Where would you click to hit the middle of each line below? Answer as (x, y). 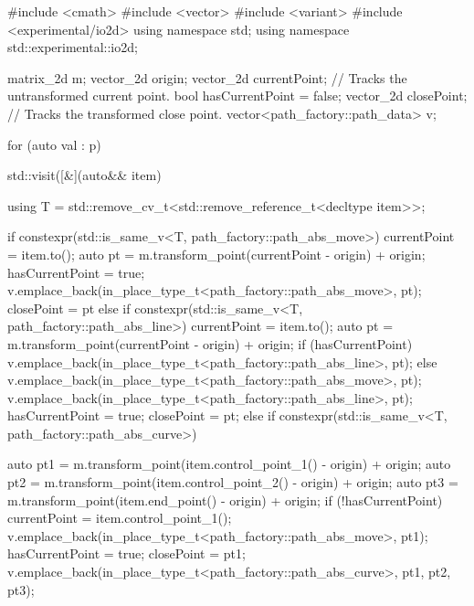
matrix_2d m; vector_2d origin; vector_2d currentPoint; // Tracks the (207, 77)
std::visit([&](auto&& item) (84, 175)
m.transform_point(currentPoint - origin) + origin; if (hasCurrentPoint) (210, 343)
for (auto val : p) (54, 144)
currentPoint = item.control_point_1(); (120, 518)
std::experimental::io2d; (73, 47)
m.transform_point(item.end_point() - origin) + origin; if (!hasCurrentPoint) (225, 500)
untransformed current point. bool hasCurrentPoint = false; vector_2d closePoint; (237, 96)
